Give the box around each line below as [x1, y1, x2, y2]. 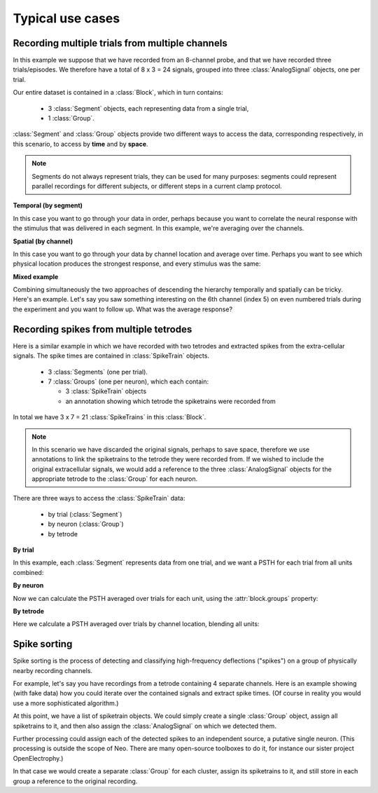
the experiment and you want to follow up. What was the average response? [13, 305, 233, 313]
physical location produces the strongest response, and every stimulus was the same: [13, 259, 261, 268]
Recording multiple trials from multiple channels [13, 37, 227, 49]
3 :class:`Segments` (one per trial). [48, 367, 148, 376]
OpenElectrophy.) [13, 754, 64, 762]
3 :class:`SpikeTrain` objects [65, 387, 147, 395]
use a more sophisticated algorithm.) [13, 698, 119, 707]
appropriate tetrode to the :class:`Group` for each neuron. [31, 475, 198, 483]
